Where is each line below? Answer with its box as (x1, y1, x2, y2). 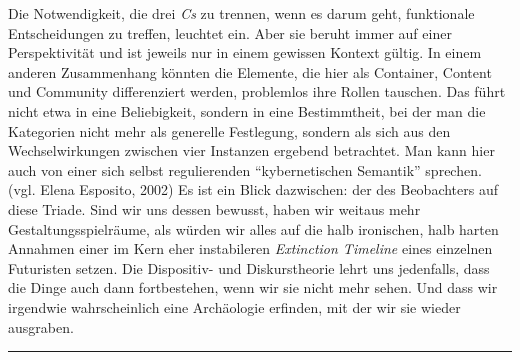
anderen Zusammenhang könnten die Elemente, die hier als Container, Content (8, 61, 492, 82)
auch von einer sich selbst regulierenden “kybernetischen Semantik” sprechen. (8, 159, 482, 180)
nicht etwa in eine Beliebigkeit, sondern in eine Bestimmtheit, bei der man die (8, 100, 486, 121)
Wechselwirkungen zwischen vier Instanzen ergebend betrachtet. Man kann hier (8, 140, 495, 161)
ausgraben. (8, 316, 74, 337)
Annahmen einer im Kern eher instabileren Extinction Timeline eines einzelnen (8, 238, 493, 259)
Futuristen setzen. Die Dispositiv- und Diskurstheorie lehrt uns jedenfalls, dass (8, 257, 490, 278)
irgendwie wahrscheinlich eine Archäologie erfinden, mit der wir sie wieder (8, 296, 461, 317)
